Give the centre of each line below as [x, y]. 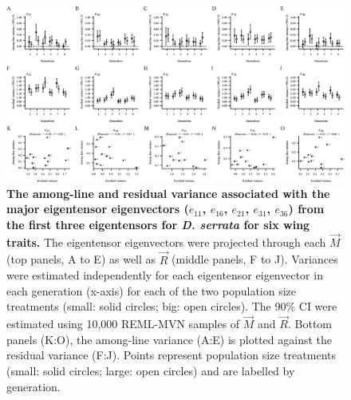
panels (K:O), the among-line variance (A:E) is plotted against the [170, 339]
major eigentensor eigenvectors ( [98, 209]
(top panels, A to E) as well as [81, 259]
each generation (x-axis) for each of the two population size [152, 290]
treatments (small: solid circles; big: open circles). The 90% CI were [172, 306]
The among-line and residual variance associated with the [168, 193]
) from [306, 209]
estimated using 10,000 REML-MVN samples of [123, 324]
